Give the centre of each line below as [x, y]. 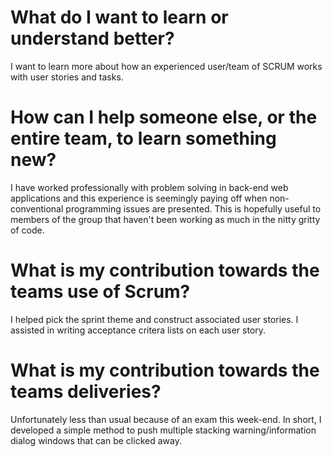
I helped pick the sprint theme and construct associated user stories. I [154, 319]
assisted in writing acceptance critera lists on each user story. [138, 330]
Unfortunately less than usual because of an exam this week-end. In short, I [166, 419]
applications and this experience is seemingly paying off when [139, 198]
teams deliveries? [86, 392]
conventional [37, 208]
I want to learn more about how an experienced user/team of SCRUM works [166, 66]
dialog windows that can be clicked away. [96, 440]
